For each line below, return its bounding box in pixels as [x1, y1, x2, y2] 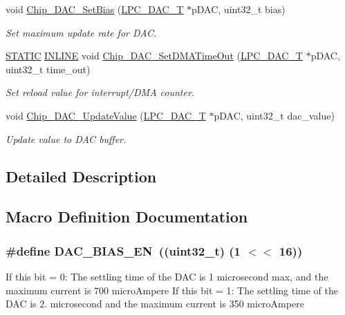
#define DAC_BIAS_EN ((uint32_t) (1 [6, 242, 241, 259]
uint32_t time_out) [6, 61, 91, 76]
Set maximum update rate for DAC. [6, 25, 157, 39]
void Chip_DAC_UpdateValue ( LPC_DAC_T [6, 108, 206, 122]
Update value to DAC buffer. [6, 131, 127, 146]
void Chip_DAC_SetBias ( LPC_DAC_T [6, 2, 184, 16]
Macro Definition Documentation [6, 206, 248, 227]
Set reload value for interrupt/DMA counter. [6, 85, 195, 99]
